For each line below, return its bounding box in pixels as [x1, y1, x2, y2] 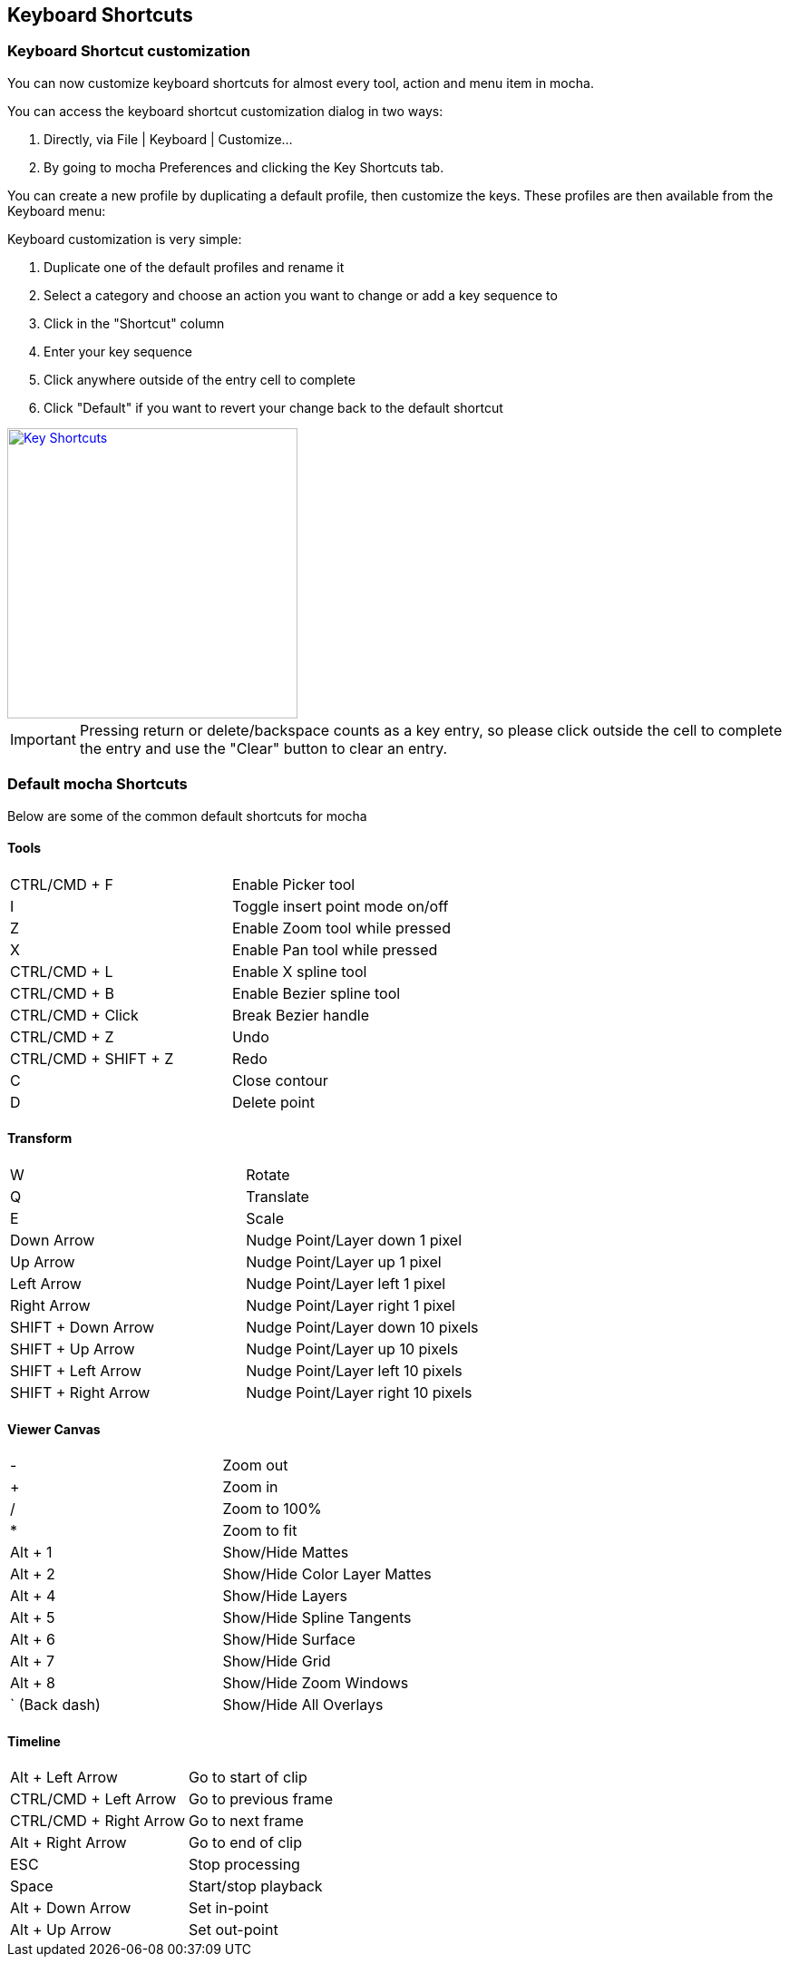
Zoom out [222, 1456, 288, 1475]
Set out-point [189, 1920, 278, 1940]
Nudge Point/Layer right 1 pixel [246, 1295, 455, 1314]
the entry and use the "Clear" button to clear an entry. [79, 738, 448, 757]
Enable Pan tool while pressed [232, 940, 438, 959]
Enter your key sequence [44, 343, 193, 359]
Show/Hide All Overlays [222, 1695, 384, 1715]
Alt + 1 [10, 1543, 53, 1562]
